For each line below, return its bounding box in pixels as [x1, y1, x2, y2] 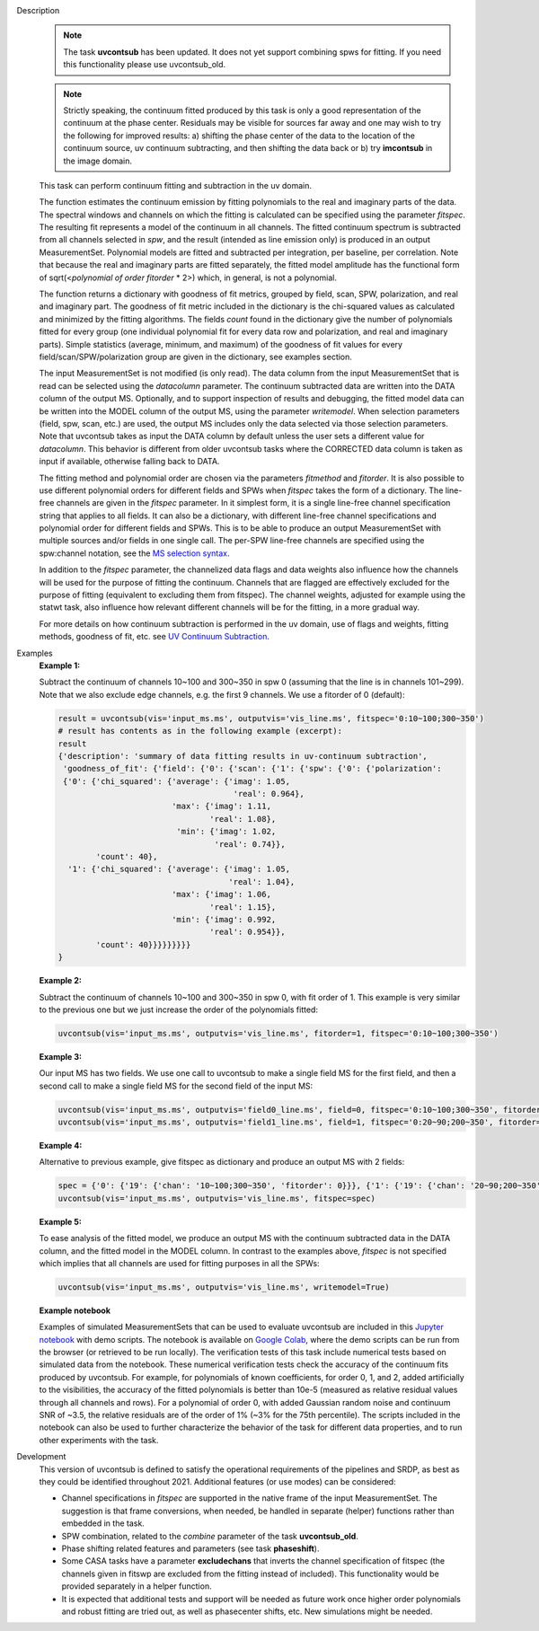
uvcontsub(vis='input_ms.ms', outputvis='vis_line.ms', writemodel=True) [57, 1282, 390, 1292]
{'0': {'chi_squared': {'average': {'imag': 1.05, [63, 776, 291, 786]
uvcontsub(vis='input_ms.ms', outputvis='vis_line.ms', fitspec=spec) [57, 1193, 376, 1203]
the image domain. [63, 155, 132, 166]
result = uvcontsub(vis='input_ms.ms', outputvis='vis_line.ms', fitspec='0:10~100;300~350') [57, 713, 485, 723]
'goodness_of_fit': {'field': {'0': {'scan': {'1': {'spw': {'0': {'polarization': [63, 763, 442, 774]
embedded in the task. [61, 1518, 146, 1529]
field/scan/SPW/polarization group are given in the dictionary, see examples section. [39, 351, 352, 362]
